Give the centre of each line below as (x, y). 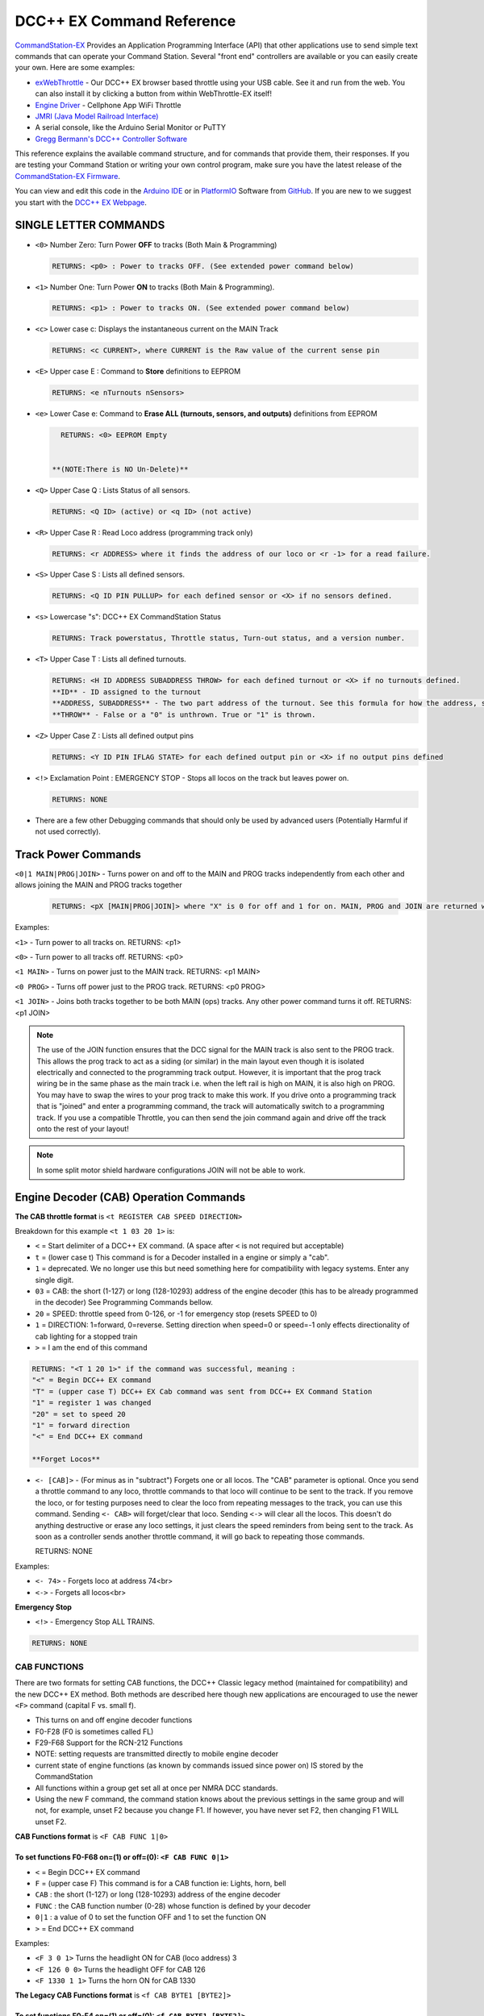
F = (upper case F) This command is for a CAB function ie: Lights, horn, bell (161, 1883)
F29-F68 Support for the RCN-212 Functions (109, 1743)
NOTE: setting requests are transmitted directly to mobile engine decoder (157, 1754)
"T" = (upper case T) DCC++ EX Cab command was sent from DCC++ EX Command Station (202, 1391)
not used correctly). (68, 831)
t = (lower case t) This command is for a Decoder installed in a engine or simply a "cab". (182, 1257)
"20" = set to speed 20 (79, 1414)
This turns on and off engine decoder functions (114, 1720)
